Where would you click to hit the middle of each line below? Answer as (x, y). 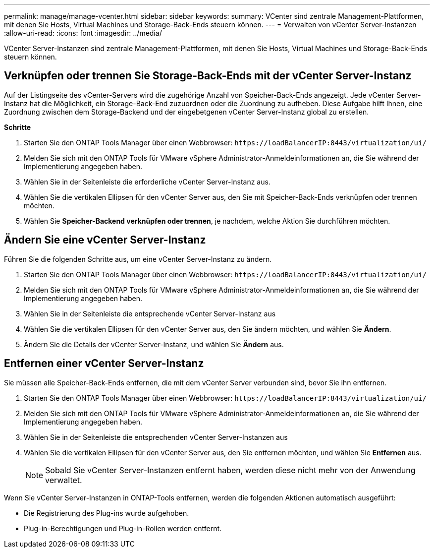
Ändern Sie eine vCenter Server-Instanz (105, 240)
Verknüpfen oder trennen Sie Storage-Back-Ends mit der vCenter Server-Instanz (208, 76)
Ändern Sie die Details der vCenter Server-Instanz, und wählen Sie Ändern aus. (154, 344)
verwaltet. (64, 480)
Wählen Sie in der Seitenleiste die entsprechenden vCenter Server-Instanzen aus (156, 437)
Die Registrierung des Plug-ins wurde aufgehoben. (107, 513)
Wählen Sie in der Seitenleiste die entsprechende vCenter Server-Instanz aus (150, 313)
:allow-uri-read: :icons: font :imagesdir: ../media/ (83, 33)
